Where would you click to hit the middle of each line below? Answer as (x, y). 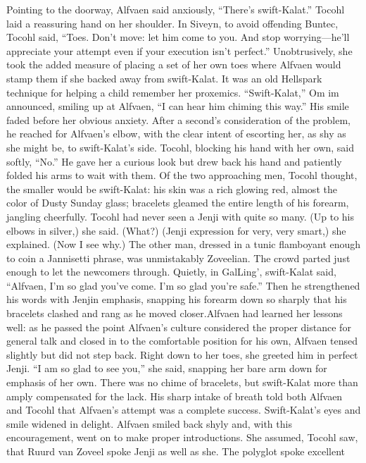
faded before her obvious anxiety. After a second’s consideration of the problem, (178, 119)
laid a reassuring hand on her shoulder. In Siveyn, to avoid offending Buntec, (172, 23)
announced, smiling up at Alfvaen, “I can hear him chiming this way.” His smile (178, 106)
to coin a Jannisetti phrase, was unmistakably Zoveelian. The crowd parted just (178, 258)
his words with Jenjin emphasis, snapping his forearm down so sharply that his (177, 299)
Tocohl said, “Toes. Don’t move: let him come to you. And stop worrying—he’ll (178, 37)
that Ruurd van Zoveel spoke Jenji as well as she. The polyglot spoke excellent (176, 451)
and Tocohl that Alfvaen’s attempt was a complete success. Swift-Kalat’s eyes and (184, 410)
